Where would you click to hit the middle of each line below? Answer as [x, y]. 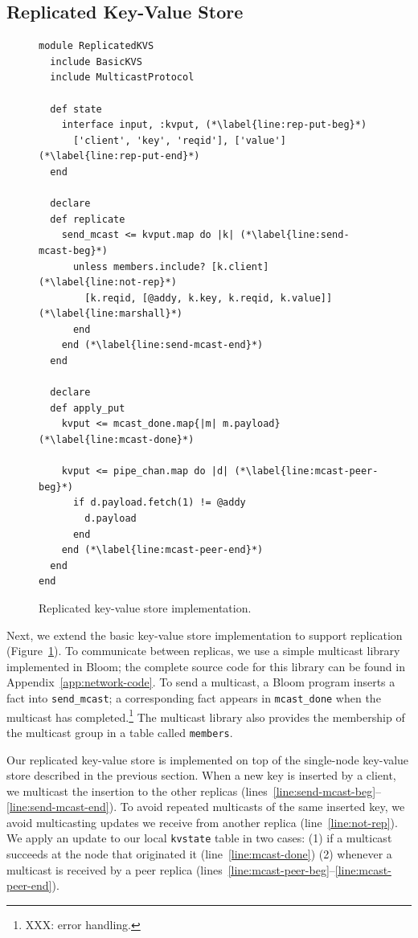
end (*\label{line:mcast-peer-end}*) [162, 550]
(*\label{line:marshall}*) [111, 314]
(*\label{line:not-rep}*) [108, 283]
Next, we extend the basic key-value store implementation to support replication [205, 635]
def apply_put [88, 408]
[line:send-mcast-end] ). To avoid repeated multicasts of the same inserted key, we [206, 807]
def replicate [88, 219]
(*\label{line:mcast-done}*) [117, 440]
